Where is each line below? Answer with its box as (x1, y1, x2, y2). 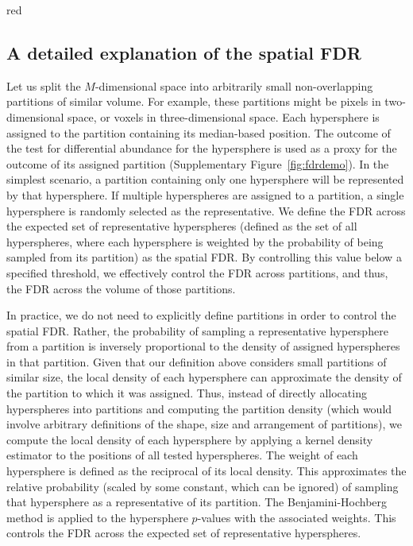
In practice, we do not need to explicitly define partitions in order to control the (6, 307, 396, 323)
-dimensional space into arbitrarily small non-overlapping (95, 77, 373, 94)
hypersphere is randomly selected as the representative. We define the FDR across (6, 202, 406, 219)
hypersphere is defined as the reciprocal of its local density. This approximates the (6, 463, 407, 479)
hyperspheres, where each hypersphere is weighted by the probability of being (6, 233, 384, 250)
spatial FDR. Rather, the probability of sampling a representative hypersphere (6, 322, 388, 339)
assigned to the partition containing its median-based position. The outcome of (6, 124, 391, 141)
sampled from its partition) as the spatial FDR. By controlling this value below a (6, 249, 402, 265)
